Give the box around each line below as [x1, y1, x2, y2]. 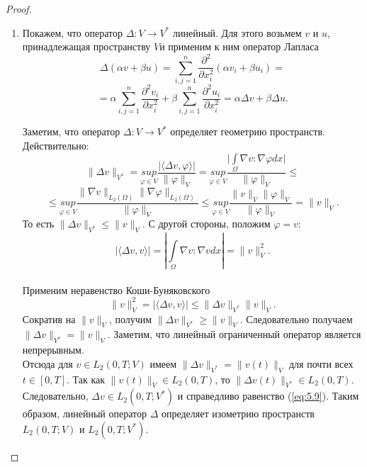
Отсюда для [22, 356, 73, 371]
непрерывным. [22, 342, 84, 357]
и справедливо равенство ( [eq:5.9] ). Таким [177, 388, 359, 403]
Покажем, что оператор [22, 25, 123, 40]
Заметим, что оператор [22, 124, 120, 139]
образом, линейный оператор [22, 406, 147, 421]
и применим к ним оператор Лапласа [159, 39, 319, 54]
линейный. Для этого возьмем [172, 25, 302, 40]
